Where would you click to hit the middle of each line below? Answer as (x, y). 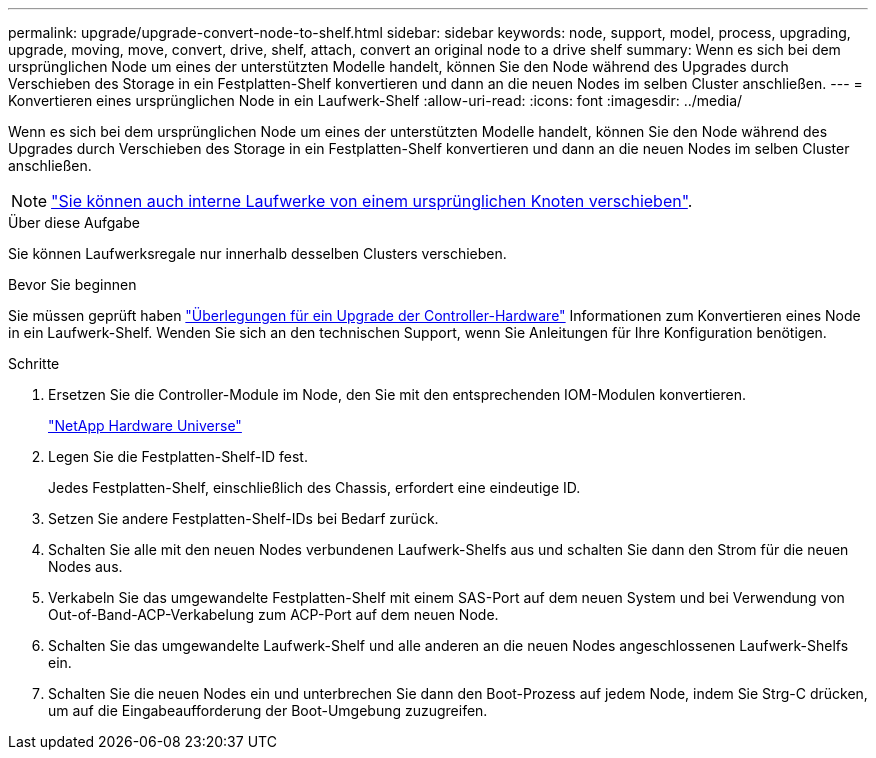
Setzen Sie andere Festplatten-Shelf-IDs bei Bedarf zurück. (243, 518)
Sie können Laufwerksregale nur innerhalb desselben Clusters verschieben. (257, 253)
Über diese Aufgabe (74, 222)
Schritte (34, 363)
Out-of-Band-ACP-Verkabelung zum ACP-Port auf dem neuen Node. (273, 614)
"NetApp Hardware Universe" (145, 425)
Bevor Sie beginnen (72, 284)
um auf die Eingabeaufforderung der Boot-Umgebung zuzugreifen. (268, 710)
